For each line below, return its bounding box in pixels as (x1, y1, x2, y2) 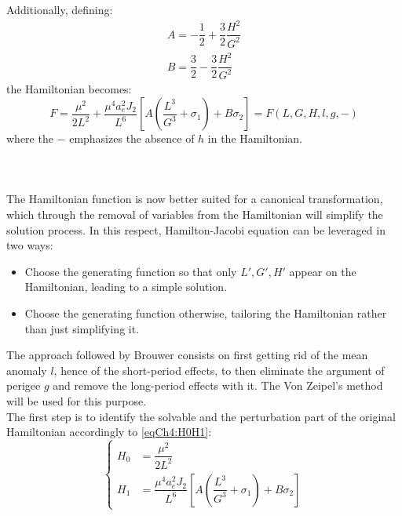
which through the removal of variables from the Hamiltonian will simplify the (6, 206, 383, 223)
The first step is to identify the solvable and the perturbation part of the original (6, 408, 396, 424)
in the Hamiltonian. (207, 130, 303, 147)
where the (6, 130, 53, 147)
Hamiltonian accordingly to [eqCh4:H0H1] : (6, 423, 212, 440)
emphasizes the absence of (69, 130, 195, 147)
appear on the (289, 263, 356, 279)
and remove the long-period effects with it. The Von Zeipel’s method (53, 377, 383, 394)
